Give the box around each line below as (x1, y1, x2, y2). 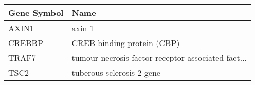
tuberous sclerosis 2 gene (71, 67, 160, 78)
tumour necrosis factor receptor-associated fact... (71, 52, 247, 63)
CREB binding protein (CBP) (71, 37, 180, 49)
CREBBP (8, 37, 43, 49)
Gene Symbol (8, 7, 64, 18)
